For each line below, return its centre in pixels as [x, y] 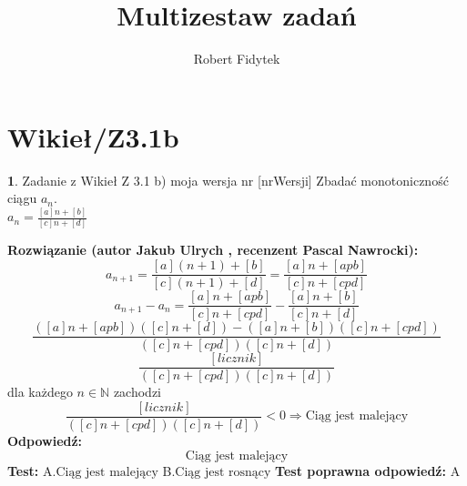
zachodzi [137, 392]
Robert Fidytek [237, 59]
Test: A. [32, 470]
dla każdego [40, 392]
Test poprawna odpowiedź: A [368, 470]
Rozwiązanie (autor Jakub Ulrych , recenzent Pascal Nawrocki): [213, 250]
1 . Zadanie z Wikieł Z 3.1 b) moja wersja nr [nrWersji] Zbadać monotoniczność [228, 180]
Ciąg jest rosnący [223, 472]
